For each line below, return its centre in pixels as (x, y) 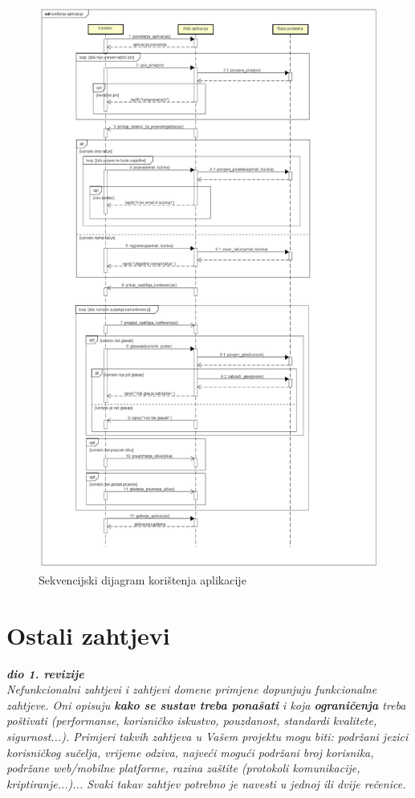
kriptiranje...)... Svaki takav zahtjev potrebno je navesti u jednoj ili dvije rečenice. (206, 783)
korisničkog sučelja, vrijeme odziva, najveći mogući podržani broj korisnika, (190, 752)
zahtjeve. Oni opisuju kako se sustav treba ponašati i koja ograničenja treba (206, 704)
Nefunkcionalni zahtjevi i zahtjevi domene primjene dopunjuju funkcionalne (192, 689)
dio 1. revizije (45, 673)
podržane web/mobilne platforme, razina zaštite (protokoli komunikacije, (183, 768)
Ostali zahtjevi (88, 635)
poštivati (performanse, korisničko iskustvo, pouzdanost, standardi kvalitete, (192, 721)
